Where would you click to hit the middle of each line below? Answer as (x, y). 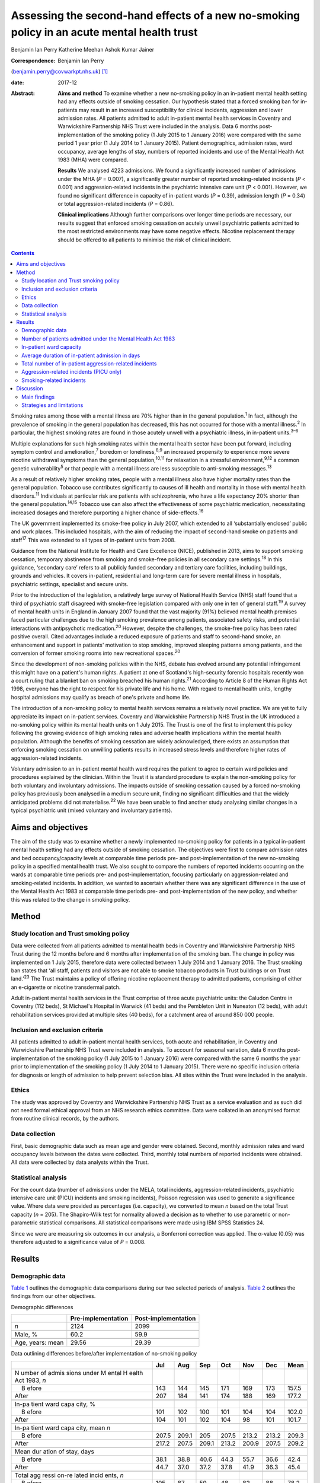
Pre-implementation (99, 1319)
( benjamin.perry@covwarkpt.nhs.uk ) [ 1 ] (59, 72)
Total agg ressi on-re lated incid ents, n (69, 1475)
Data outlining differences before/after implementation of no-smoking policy (104, 1354)
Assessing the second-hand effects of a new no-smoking (156, 15)
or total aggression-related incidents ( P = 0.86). (116, 203)
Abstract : (23, 93)
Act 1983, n (31, 1380)
